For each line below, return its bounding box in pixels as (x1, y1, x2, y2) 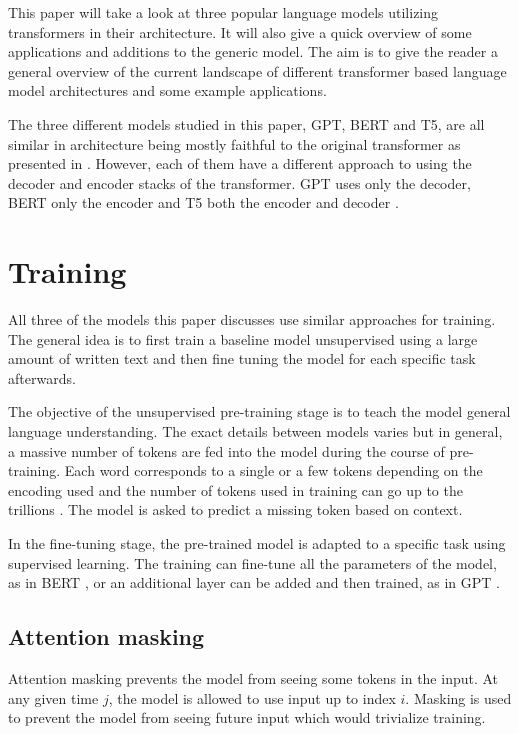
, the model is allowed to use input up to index (108, 687, 396, 708)
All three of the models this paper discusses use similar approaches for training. (8, 309, 496, 330)
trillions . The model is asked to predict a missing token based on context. (8, 499, 463, 520)
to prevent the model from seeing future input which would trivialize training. (8, 707, 486, 728)
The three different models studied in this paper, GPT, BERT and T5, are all (8, 113, 485, 134)
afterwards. (8, 367, 76, 388)
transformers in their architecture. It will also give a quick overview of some (8, 21, 472, 42)
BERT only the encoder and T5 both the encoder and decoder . (8, 192, 399, 213)
